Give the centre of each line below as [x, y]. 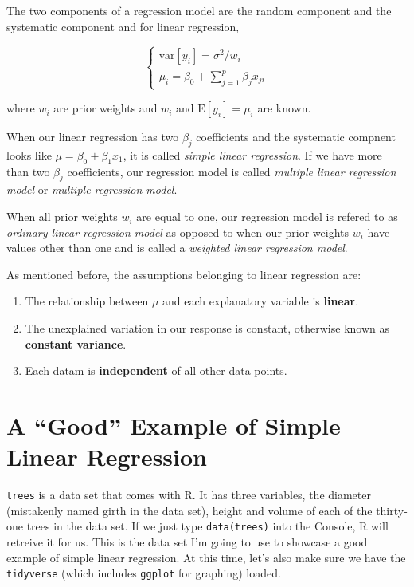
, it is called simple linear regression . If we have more [252, 154]
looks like [29, 154]
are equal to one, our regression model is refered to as [267, 217]
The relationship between [87, 301]
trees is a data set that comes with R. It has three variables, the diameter [189, 495]
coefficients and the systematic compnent [296, 137]
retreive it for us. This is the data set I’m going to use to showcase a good [187, 542]
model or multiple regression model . [92, 189]
